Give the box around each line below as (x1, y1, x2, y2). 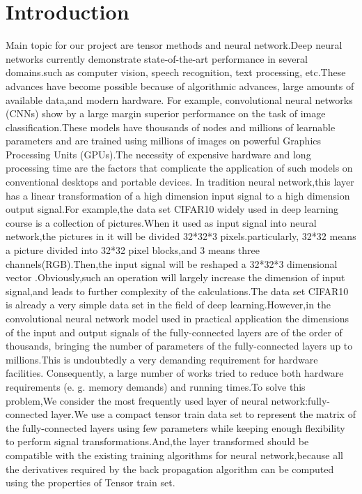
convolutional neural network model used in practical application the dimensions (6, 311, 349, 325)
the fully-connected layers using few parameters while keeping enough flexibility (6, 420, 345, 435)
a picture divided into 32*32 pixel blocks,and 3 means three (6, 243, 260, 257)
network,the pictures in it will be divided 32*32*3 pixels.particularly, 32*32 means (6, 229, 356, 244)
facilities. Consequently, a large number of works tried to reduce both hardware (6, 366, 344, 380)
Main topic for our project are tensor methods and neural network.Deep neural (6, 38, 343, 52)
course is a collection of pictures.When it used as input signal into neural (6, 215, 317, 230)
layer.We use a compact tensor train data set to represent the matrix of (51, 407, 356, 421)
